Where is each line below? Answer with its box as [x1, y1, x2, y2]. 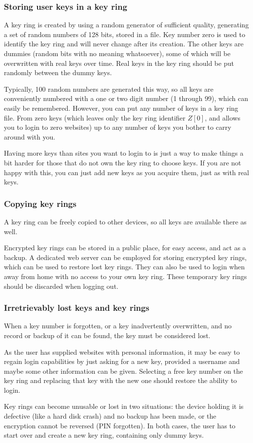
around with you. [4, 131, 56, 141]
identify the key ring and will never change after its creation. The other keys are [4, 39, 244, 49]
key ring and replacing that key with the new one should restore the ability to [4, 375, 237, 385]
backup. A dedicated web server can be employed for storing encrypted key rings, [4, 252, 247, 262]
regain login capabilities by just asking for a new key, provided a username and [4, 356, 240, 366]
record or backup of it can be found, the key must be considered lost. [4, 330, 211, 340]
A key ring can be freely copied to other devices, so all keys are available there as [4, 216, 247, 226]
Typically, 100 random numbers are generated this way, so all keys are [4, 83, 214, 94]
